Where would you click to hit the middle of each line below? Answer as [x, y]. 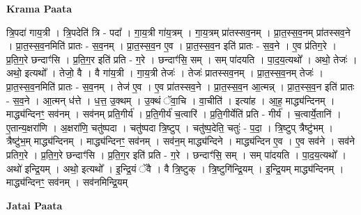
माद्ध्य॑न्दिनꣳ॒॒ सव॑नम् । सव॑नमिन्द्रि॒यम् [67, 182]
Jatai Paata [34, 205]
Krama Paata [39, 8]
